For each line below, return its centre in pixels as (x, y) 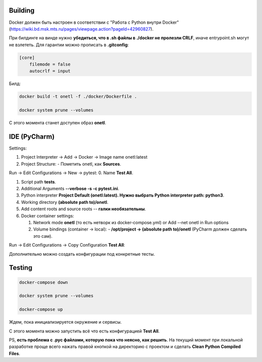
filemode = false (50, 65)
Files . (15, 353)
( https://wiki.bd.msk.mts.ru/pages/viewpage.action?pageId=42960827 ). (81, 29)
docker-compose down (43, 282)
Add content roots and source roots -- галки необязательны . (84, 209)
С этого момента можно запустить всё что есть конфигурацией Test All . (84, 331)
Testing (21, 268)
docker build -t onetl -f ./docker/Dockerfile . (78, 97)
